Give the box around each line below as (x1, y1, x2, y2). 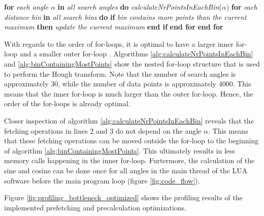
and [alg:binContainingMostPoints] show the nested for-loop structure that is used (4, 58, 260, 69)
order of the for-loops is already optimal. (4, 98, 130, 109)
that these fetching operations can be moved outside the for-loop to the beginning (4, 135, 259, 146)
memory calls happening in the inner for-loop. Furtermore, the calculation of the (4, 155, 255, 166)
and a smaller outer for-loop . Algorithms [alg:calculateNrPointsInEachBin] (19, 48, 253, 59)
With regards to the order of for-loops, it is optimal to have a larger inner (4, 38, 234, 49)
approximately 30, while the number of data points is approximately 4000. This (4, 78, 251, 89)
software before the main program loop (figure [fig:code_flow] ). (4, 175, 200, 186)
